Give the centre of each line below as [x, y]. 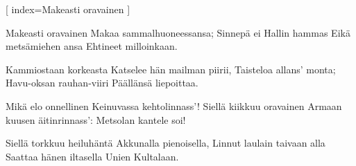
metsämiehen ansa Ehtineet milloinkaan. [92, 46]
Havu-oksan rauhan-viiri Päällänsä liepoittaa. [102, 83]
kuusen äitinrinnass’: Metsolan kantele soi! [96, 119]
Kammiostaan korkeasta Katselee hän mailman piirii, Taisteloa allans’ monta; [171, 69]
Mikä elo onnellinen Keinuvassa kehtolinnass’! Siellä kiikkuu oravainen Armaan [174, 105]
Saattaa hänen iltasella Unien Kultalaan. [92, 156]
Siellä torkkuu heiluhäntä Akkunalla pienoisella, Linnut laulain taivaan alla [166, 143]
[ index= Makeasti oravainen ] [68, 9]
